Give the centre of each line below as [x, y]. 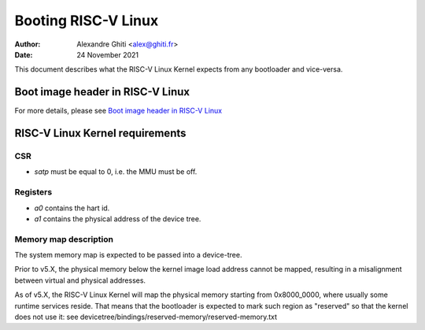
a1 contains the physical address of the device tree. [118, 219]
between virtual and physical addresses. [80, 280]
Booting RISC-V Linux [87, 20]
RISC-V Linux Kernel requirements [100, 133]
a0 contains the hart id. [72, 208]
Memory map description [64, 239]
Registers [33, 192]
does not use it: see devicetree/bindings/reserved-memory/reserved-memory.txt [146, 317]
